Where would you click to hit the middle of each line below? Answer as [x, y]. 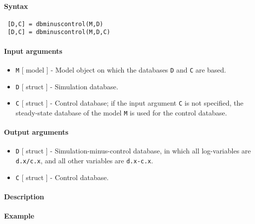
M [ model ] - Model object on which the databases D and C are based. [121, 69]
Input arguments [33, 51]
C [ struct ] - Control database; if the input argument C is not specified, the [129, 103]
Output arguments [36, 132]
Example [19, 216]
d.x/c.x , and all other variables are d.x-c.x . [84, 160]
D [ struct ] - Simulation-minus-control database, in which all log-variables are [133, 151]
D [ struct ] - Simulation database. [67, 86]
